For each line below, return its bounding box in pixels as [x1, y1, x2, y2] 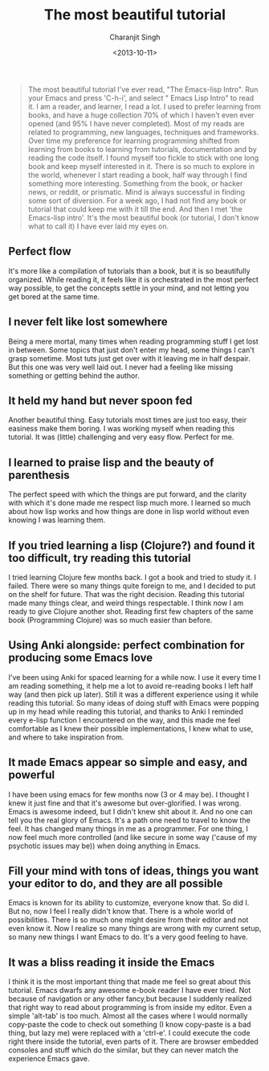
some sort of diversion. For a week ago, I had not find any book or [27, 196, 247, 205]
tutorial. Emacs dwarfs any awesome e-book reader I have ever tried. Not [8, 986, 251, 995]
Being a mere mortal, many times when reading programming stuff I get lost [8, 336, 259, 346]
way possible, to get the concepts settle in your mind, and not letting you [8, 283, 250, 293]
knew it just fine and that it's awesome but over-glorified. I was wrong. [8, 798, 242, 808]
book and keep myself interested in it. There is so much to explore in [27, 161, 255, 171]
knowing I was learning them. [8, 515, 106, 525]
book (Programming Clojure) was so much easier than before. [8, 616, 213, 624]
